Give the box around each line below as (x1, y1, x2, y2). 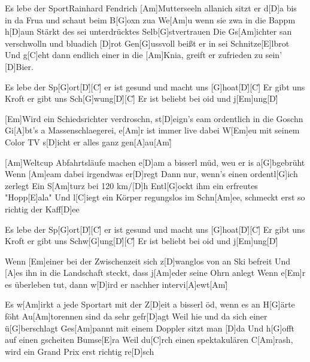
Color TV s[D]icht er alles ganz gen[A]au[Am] (5, 135, 172, 148)
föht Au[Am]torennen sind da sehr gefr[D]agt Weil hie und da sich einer (5, 310, 268, 323)
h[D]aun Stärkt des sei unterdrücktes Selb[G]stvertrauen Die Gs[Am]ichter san (5, 25, 292, 38)
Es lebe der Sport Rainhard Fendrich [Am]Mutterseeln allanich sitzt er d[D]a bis (5, 2, 297, 14)
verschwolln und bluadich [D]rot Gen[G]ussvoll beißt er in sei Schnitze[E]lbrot (5, 36, 290, 49)
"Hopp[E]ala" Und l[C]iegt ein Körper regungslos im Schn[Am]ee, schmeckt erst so (5, 191, 305, 203)
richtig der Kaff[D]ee (5, 202, 80, 215)
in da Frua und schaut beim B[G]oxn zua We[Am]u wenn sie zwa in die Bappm (5, 13, 296, 26)
